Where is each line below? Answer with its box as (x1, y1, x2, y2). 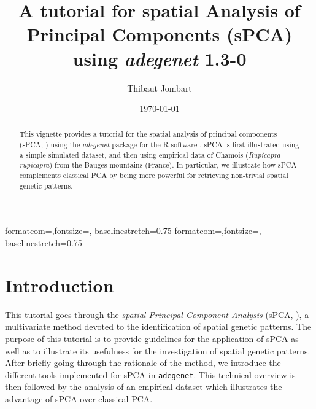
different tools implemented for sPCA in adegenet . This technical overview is (5, 368, 296, 381)
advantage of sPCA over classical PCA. (5, 392, 153, 405)
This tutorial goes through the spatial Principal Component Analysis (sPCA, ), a (5, 308, 309, 321)
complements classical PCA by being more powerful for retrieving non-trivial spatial (19, 170, 288, 181)
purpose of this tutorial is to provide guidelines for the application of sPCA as (5, 332, 299, 345)
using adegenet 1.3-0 (72, 45, 247, 71)
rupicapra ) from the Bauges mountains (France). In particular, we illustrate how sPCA (19, 160, 297, 170)
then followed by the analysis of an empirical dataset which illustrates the (5, 380, 282, 393)
